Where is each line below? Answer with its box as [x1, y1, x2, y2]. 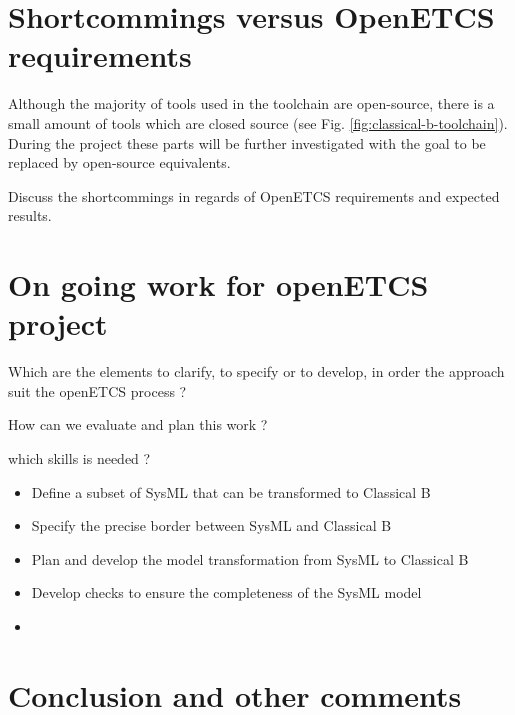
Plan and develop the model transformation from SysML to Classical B [31, 548, 469, 569]
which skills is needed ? [8, 447, 151, 468]
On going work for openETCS [8, 264, 429, 305]
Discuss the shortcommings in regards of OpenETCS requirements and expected [8, 185, 500, 206]
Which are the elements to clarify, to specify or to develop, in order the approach [8, 361, 505, 382]
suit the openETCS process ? [8, 380, 187, 401]
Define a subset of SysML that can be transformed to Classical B [31, 481, 431, 502]
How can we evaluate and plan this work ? [8, 414, 268, 435]
